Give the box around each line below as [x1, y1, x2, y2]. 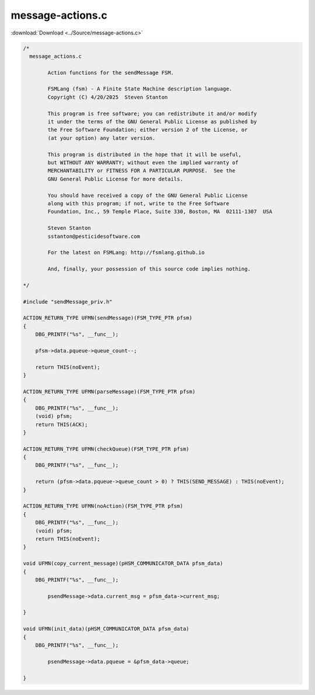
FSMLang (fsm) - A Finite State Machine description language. [47, 85, 233, 92]
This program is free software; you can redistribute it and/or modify [47, 110, 257, 117]
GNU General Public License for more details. [47, 175, 183, 182]
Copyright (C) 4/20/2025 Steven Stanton [47, 94, 168, 101]
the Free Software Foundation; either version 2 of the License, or [47, 126, 248, 133]
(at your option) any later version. [47, 134, 156, 141]
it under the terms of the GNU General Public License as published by [47, 119, 257, 125]
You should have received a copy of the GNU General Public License [47, 192, 248, 199]
